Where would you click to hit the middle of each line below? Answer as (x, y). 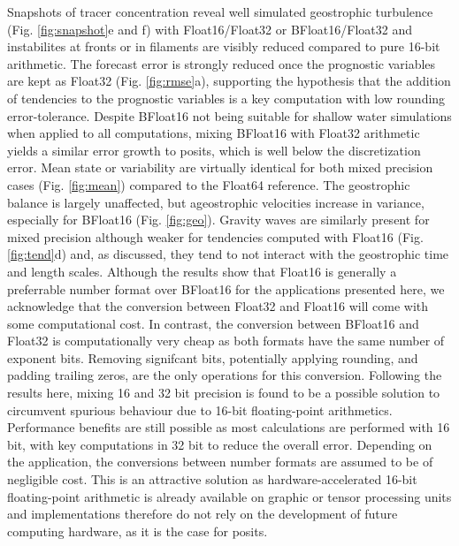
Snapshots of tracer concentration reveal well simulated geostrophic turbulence (220, 11)
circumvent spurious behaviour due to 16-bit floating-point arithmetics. (200, 409)
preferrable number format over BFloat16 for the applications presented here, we (226, 288)
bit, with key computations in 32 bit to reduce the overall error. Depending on (220, 444)
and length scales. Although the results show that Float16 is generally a (202, 271)
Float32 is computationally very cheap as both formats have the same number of (226, 341)
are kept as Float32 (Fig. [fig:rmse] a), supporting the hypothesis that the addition (229, 81)
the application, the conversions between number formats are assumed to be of (220, 462)
